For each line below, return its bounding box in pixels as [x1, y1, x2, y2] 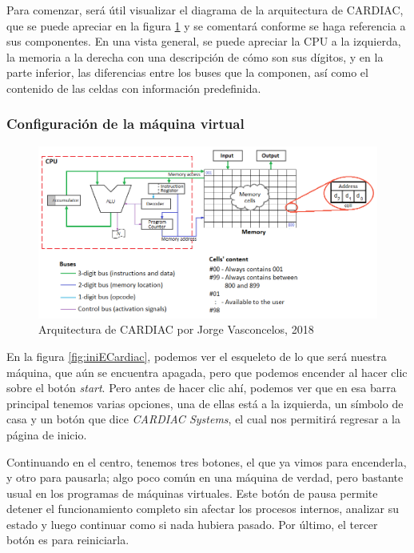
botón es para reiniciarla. [6, 531, 129, 548]
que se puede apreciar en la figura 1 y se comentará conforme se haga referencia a [6, 17, 406, 34]
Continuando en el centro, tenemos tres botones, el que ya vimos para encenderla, [6, 453, 407, 470]
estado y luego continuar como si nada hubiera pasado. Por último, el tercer [6, 515, 378, 532]
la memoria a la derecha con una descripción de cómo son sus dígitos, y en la [6, 48, 384, 65]
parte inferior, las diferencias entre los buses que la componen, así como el [6, 64, 368, 81]
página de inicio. [6, 426, 87, 443]
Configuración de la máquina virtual [6, 114, 245, 134]
